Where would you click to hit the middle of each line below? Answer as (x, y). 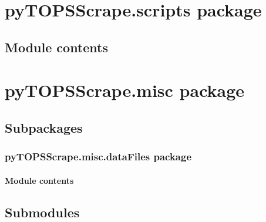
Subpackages (44, 127)
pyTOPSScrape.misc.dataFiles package (98, 157)
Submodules (42, 212)
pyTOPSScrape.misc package (125, 90)
